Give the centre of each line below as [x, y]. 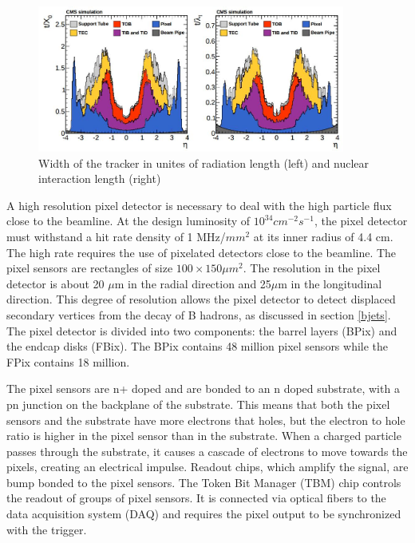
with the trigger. [47, 529]
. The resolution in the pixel [312, 268]
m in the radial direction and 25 [193, 283]
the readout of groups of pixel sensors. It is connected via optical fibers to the [196, 498]
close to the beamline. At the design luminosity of [128, 221]
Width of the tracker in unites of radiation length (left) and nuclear [204, 163]
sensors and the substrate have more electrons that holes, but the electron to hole [206, 420]
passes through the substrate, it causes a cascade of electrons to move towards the [207, 451]
